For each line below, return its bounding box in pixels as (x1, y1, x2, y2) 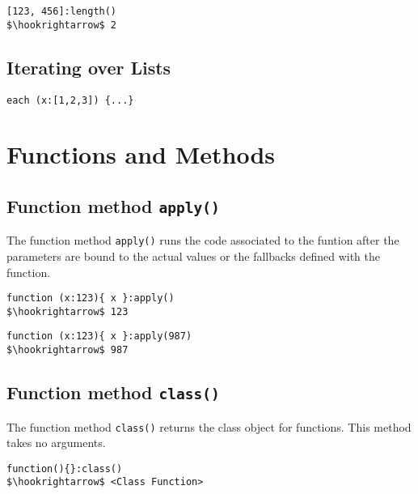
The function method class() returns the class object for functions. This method (6, 418, 412, 435)
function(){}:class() (6, 462, 123, 475)
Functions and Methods (6, 138, 276, 171)
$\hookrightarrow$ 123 (6, 305, 129, 317)
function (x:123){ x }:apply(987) (6, 330, 192, 343)
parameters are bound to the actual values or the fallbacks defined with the (6, 247, 380, 264)
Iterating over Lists (6, 54, 171, 79)
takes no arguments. (6, 434, 106, 451)
